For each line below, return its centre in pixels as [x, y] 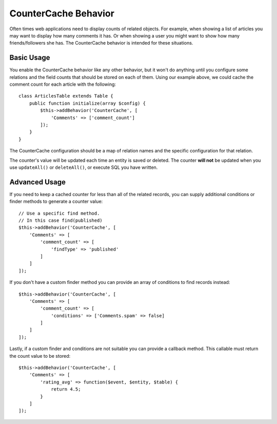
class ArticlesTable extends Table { [66, 96]
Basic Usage [30, 58]
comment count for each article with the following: [63, 84]
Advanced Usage [38, 182]
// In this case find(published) [61, 220]
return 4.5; [66, 389]
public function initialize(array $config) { [87, 103]
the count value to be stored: [40, 356]
